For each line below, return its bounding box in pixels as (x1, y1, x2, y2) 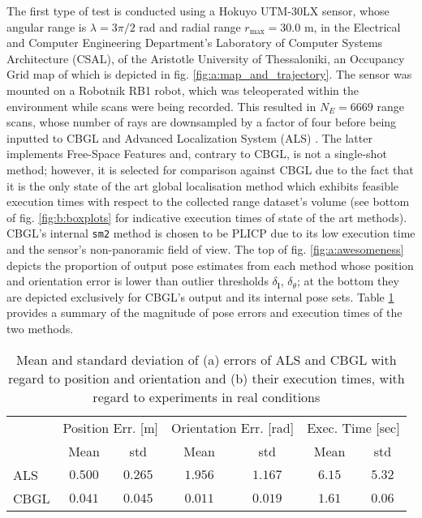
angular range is (6, 18, 87, 35)
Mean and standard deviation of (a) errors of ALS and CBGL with (15, 349, 397, 369)
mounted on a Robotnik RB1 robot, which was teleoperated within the (6, 81, 359, 98)
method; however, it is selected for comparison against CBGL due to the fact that (6, 161, 414, 178)
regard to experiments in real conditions (93, 387, 321, 406)
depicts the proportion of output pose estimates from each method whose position (6, 256, 414, 273)
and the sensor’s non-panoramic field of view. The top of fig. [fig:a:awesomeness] (6, 240, 404, 257)
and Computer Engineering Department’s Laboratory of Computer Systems (6, 34, 383, 51)
